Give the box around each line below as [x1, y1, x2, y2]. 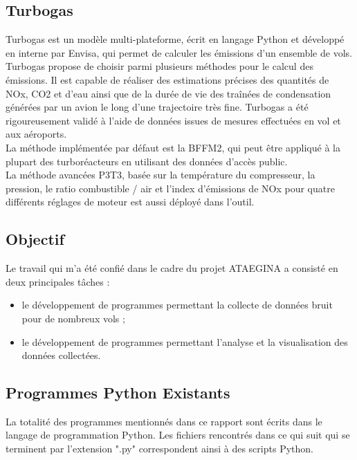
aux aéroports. [6, 127, 67, 141]
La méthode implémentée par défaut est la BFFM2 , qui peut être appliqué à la [6, 140, 340, 154]
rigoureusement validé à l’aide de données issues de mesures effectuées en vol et [6, 113, 341, 127]
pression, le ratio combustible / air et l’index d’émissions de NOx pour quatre [6, 181, 335, 195]
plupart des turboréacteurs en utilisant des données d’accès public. [6, 154, 288, 168]
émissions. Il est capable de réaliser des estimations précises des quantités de [6, 72, 329, 86]
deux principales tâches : [6, 274, 110, 288]
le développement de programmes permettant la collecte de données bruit [21, 297, 333, 312]
